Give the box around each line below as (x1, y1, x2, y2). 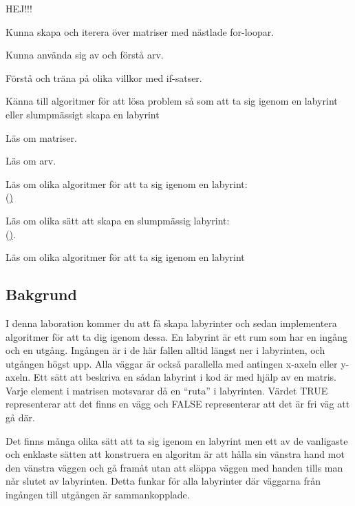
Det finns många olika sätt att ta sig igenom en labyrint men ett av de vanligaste (6, 433, 348, 447)
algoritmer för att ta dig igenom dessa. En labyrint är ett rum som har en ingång (6, 329, 347, 344)
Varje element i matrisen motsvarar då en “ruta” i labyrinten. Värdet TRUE (6, 383, 328, 397)
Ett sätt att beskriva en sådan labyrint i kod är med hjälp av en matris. (33, 370, 336, 384)
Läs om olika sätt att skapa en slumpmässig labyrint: (6, 213, 230, 227)
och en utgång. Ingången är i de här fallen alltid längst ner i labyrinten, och (6, 343, 325, 357)
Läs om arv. (6, 154, 56, 168)
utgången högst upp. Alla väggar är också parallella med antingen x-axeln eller (6, 356, 338, 370)
